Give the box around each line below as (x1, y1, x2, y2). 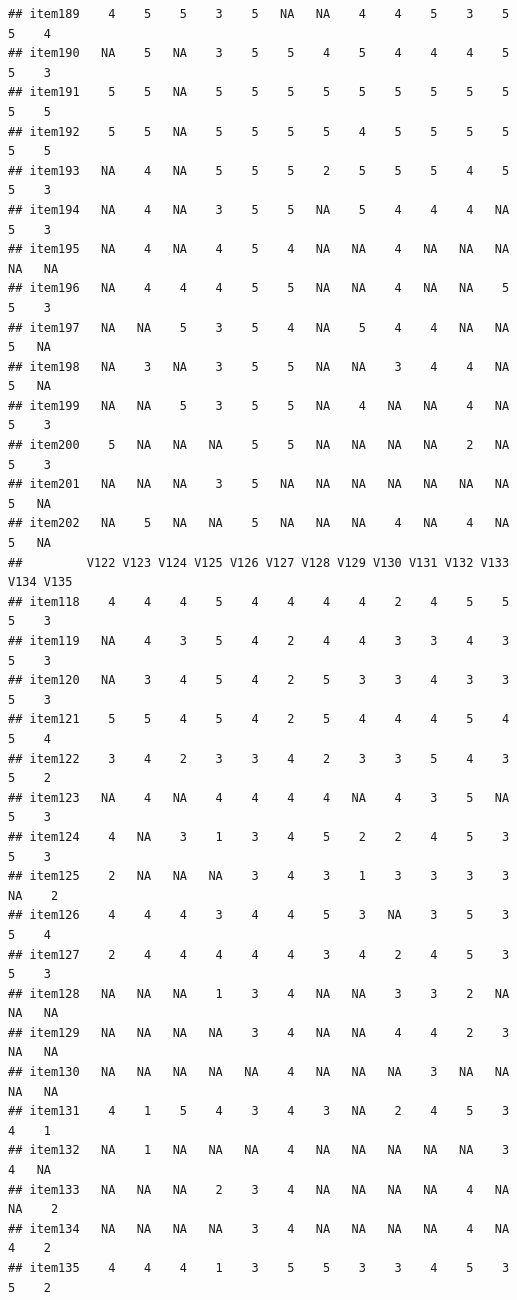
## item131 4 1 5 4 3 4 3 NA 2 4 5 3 (8, 1104, 510, 1119)
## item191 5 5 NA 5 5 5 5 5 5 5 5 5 (8, 85, 510, 100)
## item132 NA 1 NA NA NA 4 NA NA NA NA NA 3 (8, 1143, 510, 1158)
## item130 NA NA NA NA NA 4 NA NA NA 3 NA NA (8, 1065, 510, 1080)
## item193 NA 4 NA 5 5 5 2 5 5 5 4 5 (8, 163, 510, 178)
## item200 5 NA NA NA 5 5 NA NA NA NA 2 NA (8, 438, 510, 453)
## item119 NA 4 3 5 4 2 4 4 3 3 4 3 (8, 634, 510, 648)
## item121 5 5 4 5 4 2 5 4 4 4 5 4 (8, 712, 510, 727)
